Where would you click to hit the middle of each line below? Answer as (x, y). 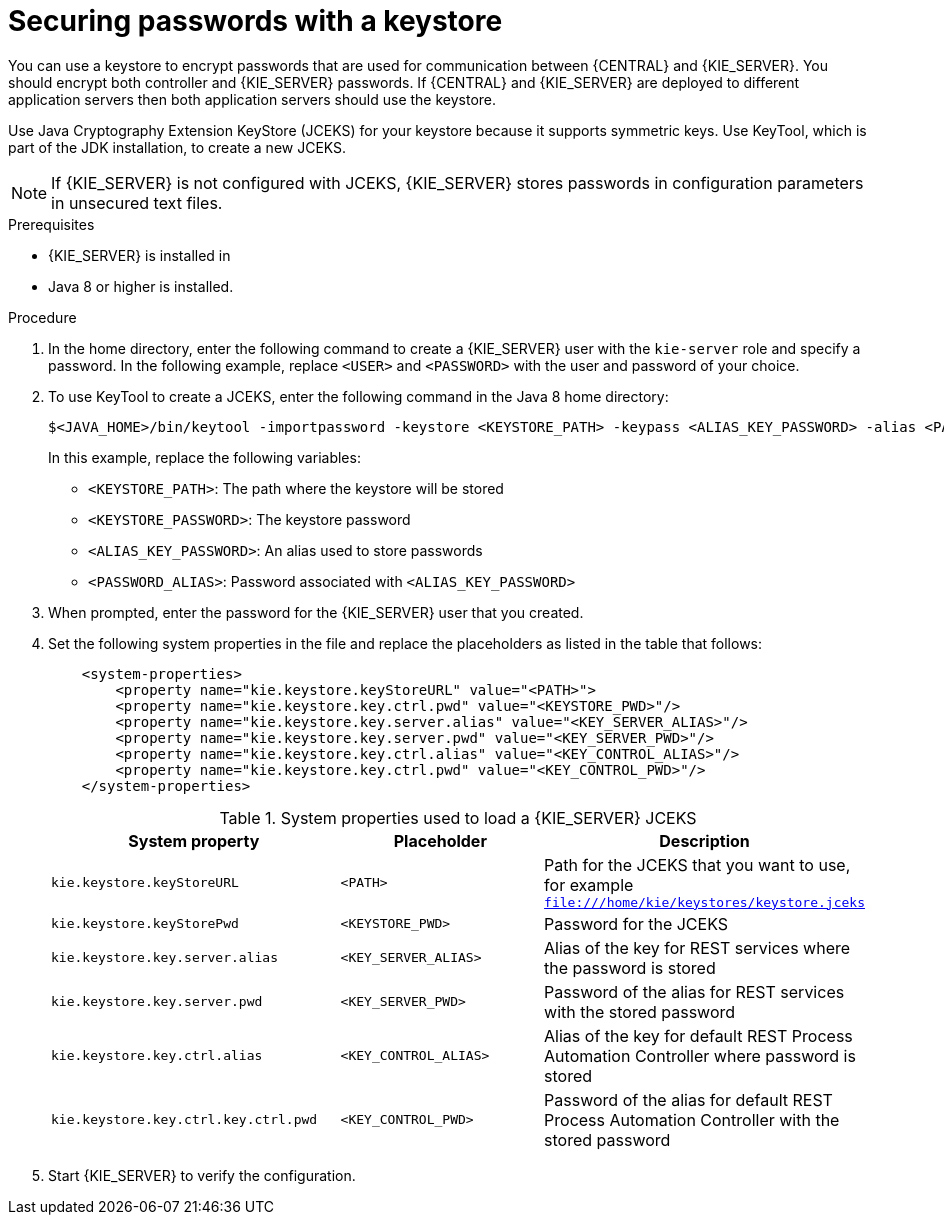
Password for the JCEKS (636, 923)
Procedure (42, 317)
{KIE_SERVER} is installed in (139, 255)
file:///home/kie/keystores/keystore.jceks (704, 902)
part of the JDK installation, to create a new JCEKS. (177, 147)
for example (589, 884)
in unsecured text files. (137, 202)
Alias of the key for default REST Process (698, 1035)
